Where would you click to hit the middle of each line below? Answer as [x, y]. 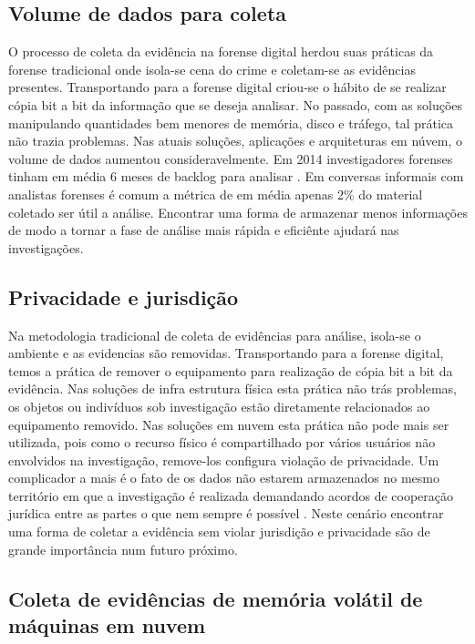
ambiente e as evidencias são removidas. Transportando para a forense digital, [226, 353]
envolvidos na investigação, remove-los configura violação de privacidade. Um [224, 460]
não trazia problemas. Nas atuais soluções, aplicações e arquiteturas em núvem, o [236, 141]
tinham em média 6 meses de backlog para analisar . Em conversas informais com [236, 176]
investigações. [46, 247]
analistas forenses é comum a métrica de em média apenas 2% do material [216, 194]
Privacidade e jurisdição [124, 296]
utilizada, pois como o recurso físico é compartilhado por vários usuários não [222, 442]
